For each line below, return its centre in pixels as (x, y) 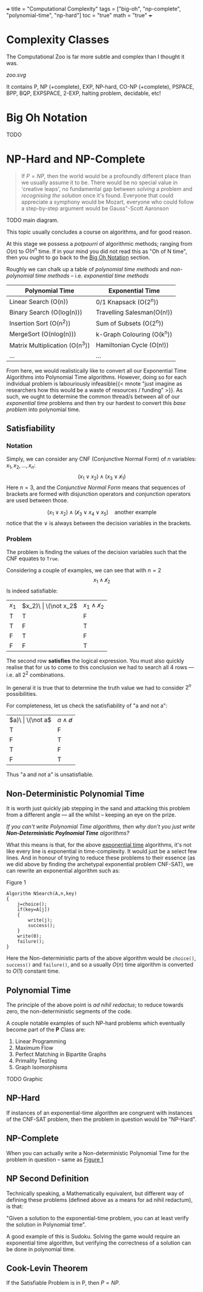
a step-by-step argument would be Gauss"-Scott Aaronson (95, 208)
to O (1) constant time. (33, 971)
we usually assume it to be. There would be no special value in (99, 182)
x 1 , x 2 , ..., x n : (21, 466)
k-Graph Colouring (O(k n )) (134, 334)
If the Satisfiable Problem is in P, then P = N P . (63, 1283)
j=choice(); (32, 905)
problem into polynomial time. (43, 409)
